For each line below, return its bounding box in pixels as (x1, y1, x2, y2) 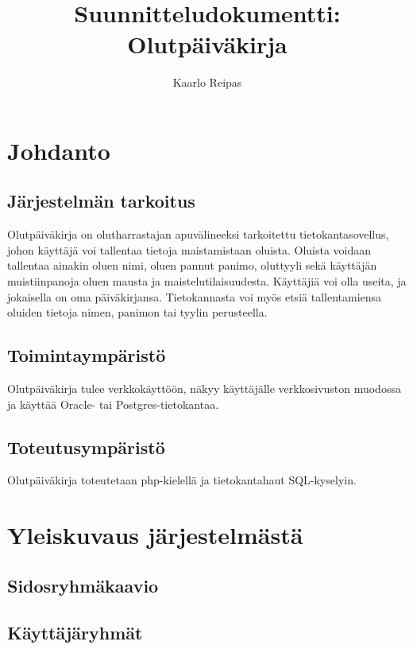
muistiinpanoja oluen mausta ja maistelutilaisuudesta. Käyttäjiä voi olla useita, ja (7, 273, 407, 290)
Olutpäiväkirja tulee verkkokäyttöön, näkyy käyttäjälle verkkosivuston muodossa (7, 380, 401, 397)
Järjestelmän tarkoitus (7, 188, 195, 213)
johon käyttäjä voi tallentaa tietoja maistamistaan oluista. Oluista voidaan (7, 241, 372, 258)
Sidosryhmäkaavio (7, 573, 159, 597)
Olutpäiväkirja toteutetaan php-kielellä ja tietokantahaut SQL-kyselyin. (7, 472, 357, 488)
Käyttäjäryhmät (7, 620, 143, 644)
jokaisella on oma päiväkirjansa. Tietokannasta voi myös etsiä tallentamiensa (7, 288, 382, 305)
